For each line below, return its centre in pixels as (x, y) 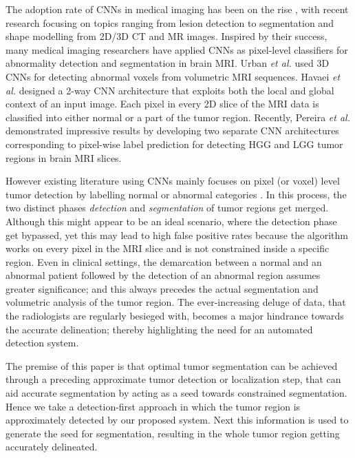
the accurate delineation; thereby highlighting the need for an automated (159, 329)
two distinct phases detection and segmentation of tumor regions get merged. (167, 208)
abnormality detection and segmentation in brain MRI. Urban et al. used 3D (168, 63)
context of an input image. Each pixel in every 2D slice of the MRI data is (162, 104)
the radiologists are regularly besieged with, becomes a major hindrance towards (175, 316)
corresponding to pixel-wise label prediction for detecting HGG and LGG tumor (174, 144)
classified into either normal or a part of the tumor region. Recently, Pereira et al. (178, 117)
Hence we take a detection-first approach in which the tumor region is (153, 406)
